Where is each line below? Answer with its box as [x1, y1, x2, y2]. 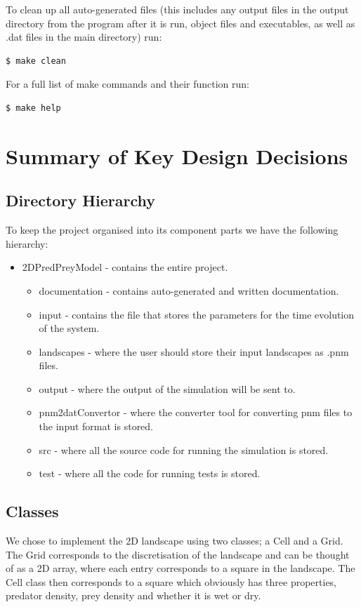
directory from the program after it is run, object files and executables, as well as [6, 15, 355, 30]
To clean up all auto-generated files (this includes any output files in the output [6, 2, 349, 16]
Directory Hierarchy [6, 189, 156, 211]
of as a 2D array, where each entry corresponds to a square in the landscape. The [6, 561, 355, 575]
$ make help [6, 102, 61, 113]
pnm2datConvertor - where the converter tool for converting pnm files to [39, 405, 353, 420]
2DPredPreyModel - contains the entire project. [22, 260, 228, 274]
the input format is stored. [39, 419, 154, 434]
